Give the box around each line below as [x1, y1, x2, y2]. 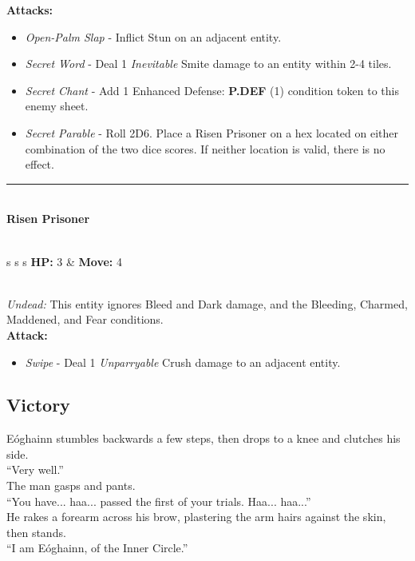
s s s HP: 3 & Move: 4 [6, 253, 122, 269]
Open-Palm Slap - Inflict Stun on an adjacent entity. [25, 28, 282, 45]
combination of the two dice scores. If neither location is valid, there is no [25, 140, 385, 157]
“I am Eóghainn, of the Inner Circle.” [6, 539, 188, 556]
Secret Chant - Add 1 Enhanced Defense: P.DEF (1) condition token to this [25, 82, 399, 98]
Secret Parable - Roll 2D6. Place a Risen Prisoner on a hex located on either [25, 124, 398, 141]
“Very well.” [6, 461, 64, 478]
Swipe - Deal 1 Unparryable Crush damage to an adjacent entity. [25, 353, 341, 370]
